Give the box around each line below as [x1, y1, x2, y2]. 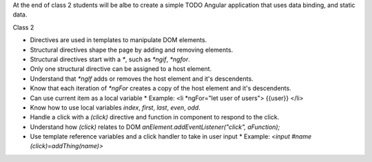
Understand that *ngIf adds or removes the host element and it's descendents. [30, 74, 254, 83]
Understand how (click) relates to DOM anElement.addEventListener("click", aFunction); [30, 123, 280, 131]
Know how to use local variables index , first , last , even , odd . [30, 103, 201, 112]
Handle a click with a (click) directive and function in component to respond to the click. [30, 113, 280, 121]
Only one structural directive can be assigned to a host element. [30, 65, 212, 73]
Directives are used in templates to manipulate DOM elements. [30, 36, 207, 44]
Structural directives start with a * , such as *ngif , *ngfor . [30, 55, 190, 63]
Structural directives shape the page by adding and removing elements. [30, 45, 234, 54]
